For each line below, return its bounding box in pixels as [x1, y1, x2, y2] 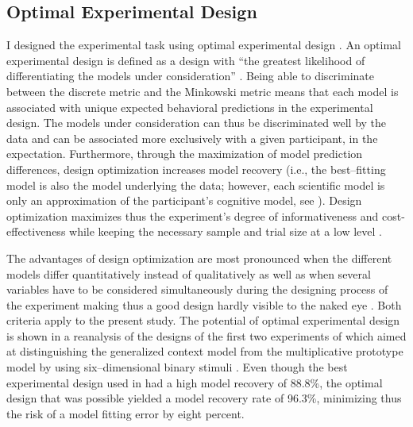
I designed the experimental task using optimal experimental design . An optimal [6, 37, 402, 53]
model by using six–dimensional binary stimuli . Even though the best [6, 359, 348, 375]
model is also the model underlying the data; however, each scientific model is [6, 176, 385, 193]
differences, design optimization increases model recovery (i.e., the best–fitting [6, 160, 386, 177]
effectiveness [6, 223, 66, 240]
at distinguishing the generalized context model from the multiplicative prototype [6, 343, 403, 360]
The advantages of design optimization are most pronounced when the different [6, 249, 392, 266]
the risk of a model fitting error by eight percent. [6, 405, 245, 421]
